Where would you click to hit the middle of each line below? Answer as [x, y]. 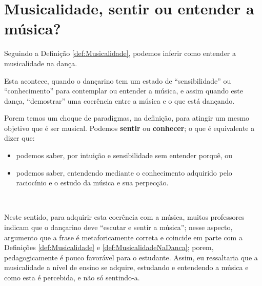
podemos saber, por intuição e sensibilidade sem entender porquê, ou [124, 155]
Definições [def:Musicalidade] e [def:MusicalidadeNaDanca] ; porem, [109, 247]
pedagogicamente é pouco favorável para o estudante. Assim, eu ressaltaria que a [131, 257]
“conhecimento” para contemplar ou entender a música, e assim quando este [124, 91]
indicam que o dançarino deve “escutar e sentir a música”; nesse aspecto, [118, 227]
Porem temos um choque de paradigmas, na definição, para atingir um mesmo [127, 118]
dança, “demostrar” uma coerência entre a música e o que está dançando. [119, 100]
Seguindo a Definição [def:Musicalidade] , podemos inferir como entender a [120, 53]
